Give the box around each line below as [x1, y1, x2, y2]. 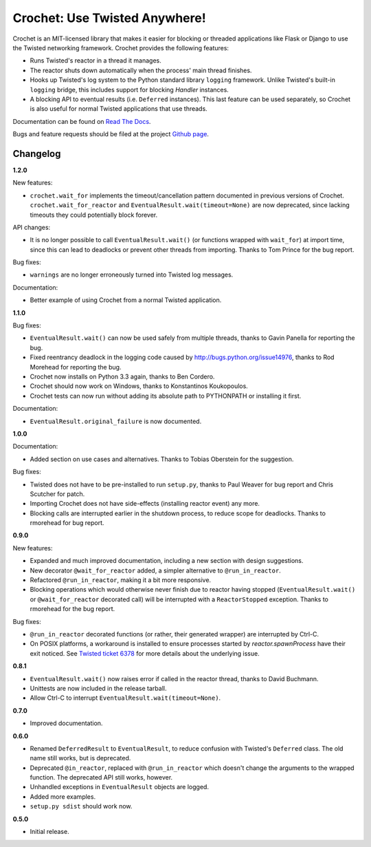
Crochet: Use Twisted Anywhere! [12, 10, 206, 25]
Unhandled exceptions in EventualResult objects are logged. [30, 783, 210, 791]
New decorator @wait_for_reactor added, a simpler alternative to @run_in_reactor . [30, 566, 281, 575]
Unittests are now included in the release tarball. [30, 684, 167, 692]
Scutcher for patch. [30, 489, 85, 498]
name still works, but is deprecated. [30, 754, 131, 762]
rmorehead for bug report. [30, 519, 104, 527]
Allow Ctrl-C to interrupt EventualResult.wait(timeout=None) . [30, 694, 221, 702]
